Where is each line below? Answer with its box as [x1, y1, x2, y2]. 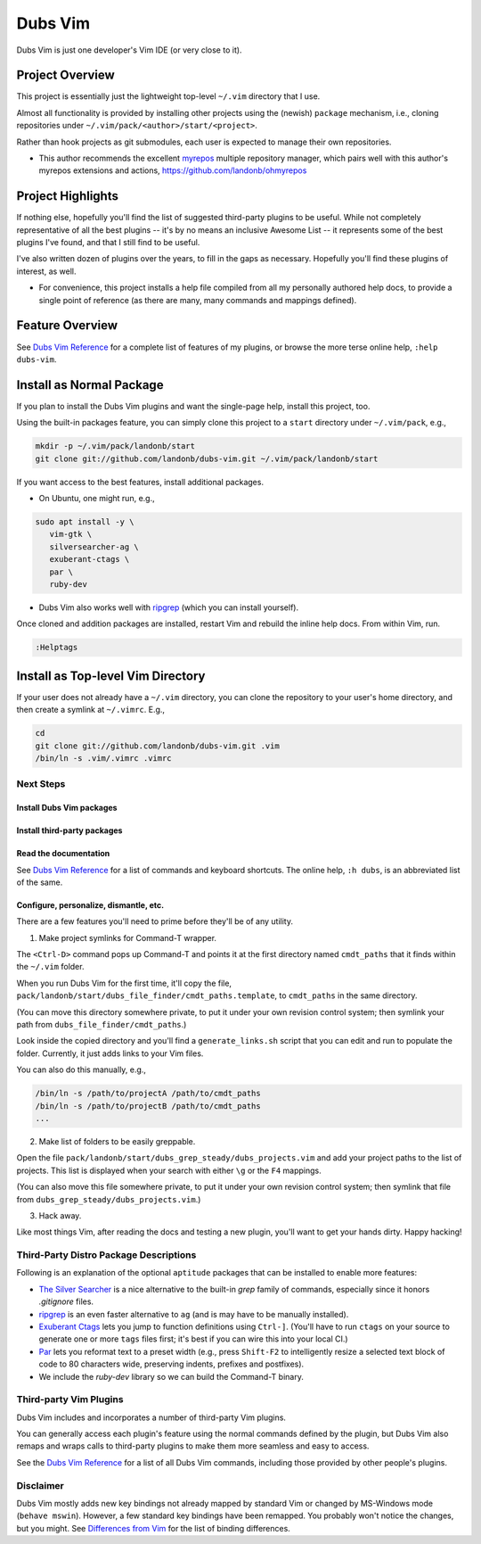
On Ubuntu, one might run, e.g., [38, 493, 155, 503]
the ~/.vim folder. [16, 962, 85, 972]
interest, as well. [16, 266, 77, 277]
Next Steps [16, 778, 66, 790]
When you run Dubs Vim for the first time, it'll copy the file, [16, 978, 232, 988]
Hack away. [38, 1210, 82, 1221]
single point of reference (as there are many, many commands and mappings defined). [38, 294, 357, 305]
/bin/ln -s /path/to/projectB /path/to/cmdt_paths [35, 1101, 262, 1111]
